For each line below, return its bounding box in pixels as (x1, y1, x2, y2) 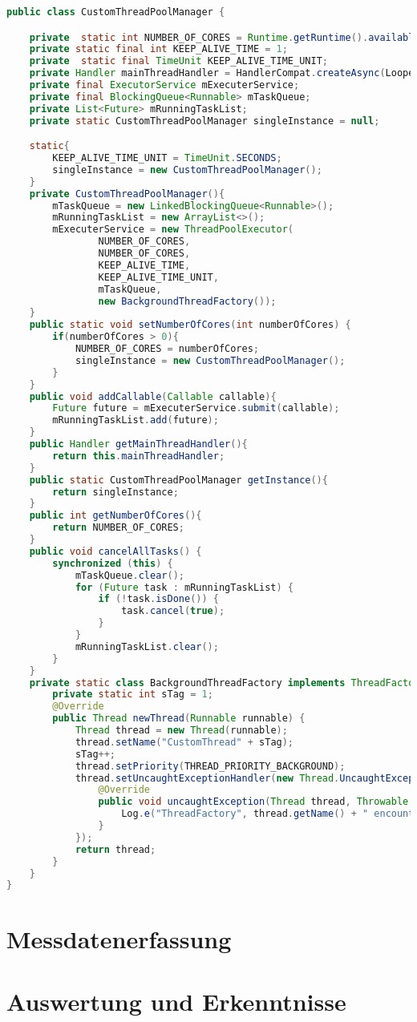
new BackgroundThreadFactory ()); (98, 295, 277, 307)
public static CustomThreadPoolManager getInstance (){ (29, 474, 328, 486)
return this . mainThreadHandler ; (52, 450, 225, 462)
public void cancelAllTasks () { (29, 545, 202, 557)
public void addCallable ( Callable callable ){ (29, 390, 277, 402)
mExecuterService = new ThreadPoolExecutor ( (52, 224, 294, 236)
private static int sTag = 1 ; (52, 689, 213, 701)
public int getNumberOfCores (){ (29, 510, 202, 522)
